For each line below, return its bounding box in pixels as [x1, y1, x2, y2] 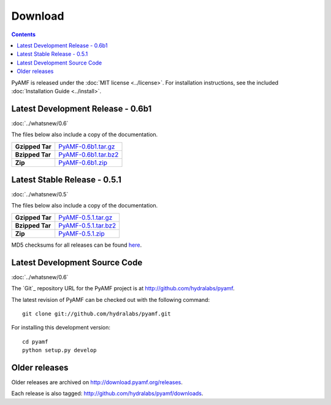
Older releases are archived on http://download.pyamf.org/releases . [11, 379, 183, 386]
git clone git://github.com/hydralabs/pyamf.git [22, 310, 171, 317]
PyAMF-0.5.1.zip [58, 229, 105, 237]
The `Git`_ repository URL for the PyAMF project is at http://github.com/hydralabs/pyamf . [11, 285, 235, 292]
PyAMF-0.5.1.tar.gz [58, 213, 113, 222]
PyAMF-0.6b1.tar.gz [58, 142, 115, 150]
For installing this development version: [11, 324, 110, 331]
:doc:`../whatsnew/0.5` [11, 191, 69, 198]
